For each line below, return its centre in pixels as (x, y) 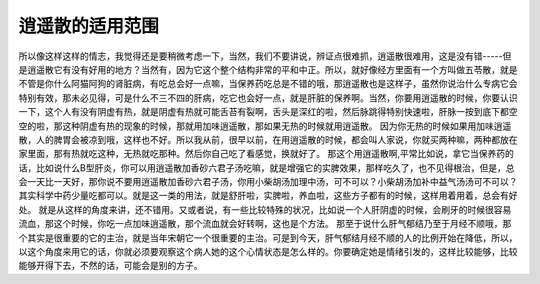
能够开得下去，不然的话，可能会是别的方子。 (110, 266)
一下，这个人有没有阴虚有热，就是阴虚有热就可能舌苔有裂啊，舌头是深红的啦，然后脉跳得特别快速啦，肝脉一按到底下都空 (268, 112)
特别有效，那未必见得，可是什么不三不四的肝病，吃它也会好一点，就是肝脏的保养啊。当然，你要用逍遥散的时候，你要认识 (268, 97)
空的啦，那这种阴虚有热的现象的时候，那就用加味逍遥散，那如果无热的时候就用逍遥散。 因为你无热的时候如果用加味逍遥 (265, 126)
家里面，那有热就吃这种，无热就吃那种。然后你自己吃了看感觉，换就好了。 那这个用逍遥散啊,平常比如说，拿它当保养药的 (266, 154)
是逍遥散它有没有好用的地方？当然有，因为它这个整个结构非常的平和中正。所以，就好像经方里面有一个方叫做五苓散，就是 (268, 69)
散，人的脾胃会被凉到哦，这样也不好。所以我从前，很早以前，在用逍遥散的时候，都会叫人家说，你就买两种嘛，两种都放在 (268, 139)
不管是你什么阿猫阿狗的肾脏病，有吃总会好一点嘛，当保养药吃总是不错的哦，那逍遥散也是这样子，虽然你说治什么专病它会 (268, 84)
